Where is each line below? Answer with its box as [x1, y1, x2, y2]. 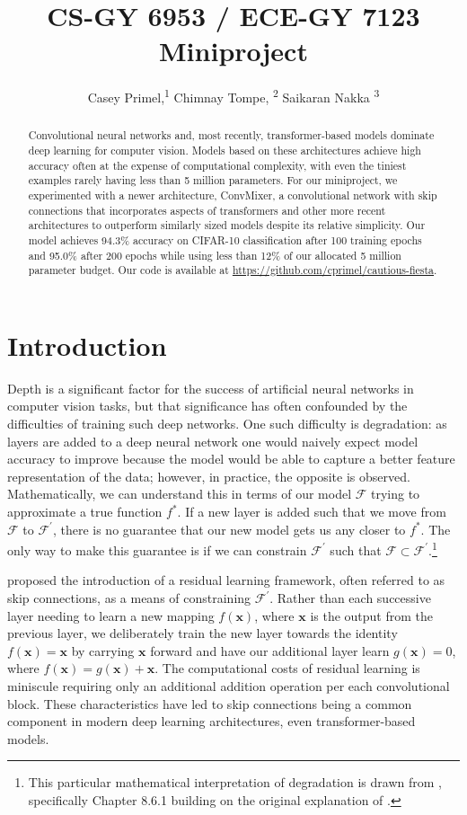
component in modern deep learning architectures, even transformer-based [7, 712, 416, 731]
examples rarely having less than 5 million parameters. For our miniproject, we [28, 173, 398, 188]
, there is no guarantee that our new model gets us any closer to [52, 519, 406, 538]
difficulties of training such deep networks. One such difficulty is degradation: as [7, 414, 447, 433]
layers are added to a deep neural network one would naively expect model [7, 431, 419, 450]
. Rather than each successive [269, 589, 431, 607]
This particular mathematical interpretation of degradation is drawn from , [28, 773, 442, 792]
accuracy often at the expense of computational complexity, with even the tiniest [28, 157, 407, 173]
